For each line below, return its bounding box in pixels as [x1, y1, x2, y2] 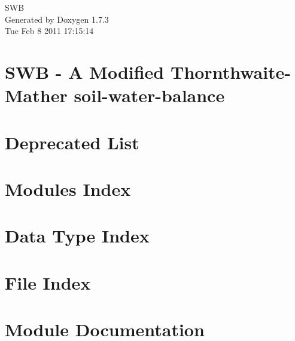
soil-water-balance [74, 83, 225, 107]
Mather [5, 83, 68, 107]
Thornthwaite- [170, 59, 291, 84]
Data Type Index [5, 223, 150, 248]
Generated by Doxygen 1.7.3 [5, 13, 109, 25]
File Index [5, 270, 91, 294]
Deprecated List [5, 130, 139, 154]
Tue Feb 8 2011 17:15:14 [5, 24, 94, 37]
